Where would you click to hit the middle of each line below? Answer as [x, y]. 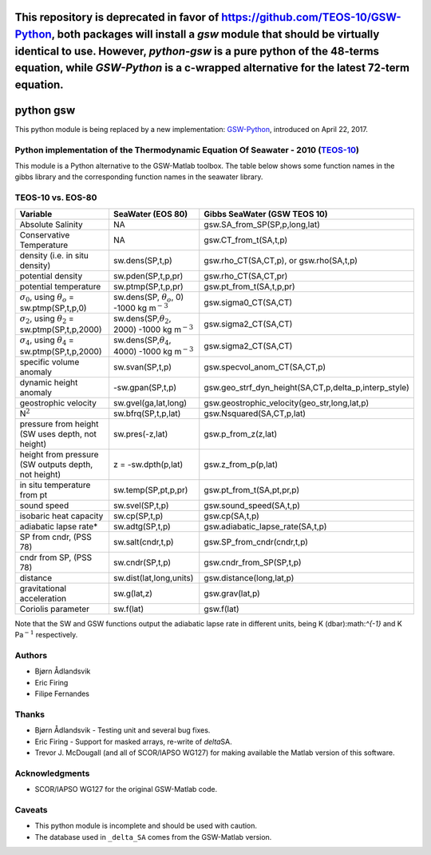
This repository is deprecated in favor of [117, 17]
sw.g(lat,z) [133, 593]
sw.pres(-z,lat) [140, 433]
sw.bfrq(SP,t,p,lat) [147, 414]
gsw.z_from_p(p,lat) [241, 464]
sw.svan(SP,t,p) [142, 366]
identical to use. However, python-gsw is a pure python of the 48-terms [197, 51]
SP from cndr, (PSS [55, 537]
